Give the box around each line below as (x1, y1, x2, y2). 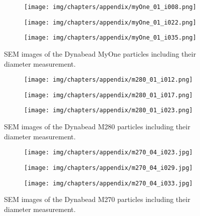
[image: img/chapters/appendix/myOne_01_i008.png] (24, 4, 196, 11)
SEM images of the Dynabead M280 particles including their (4, 121, 190, 132)
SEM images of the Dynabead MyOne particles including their (4, 48, 196, 59)
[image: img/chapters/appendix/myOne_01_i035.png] (24, 34, 196, 42)
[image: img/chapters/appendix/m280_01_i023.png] (24, 107, 193, 114)
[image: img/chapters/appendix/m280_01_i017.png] (24, 91, 193, 99)
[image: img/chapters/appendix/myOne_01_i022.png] (24, 19, 196, 26)
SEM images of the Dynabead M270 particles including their (4, 194, 190, 204)
